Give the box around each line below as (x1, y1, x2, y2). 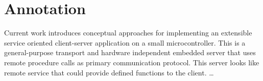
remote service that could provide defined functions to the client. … (4, 67, 214, 77)
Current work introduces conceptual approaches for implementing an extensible (4, 27, 252, 38)
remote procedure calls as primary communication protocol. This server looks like (4, 57, 259, 67)
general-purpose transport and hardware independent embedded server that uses (4, 47, 256, 58)
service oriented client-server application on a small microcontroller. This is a (4, 37, 246, 48)
